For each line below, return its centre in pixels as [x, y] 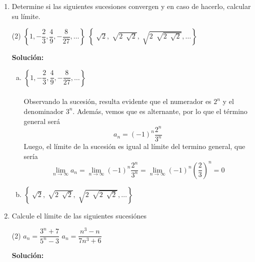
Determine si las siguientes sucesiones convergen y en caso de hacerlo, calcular [131, 6]
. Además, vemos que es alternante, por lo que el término [160, 111]
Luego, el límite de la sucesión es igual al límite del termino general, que [134, 146]
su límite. [26, 16]
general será [42, 121]
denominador [43, 111]
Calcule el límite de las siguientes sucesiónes [79, 215]
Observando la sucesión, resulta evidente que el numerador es [117, 101]
